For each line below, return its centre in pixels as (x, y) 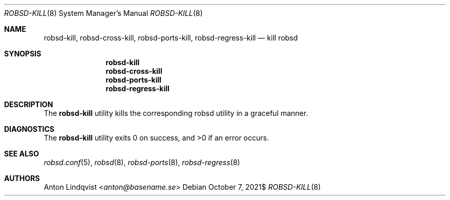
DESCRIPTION (29, 104)
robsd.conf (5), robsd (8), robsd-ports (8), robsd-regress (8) (142, 162)
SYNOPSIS (23, 54)
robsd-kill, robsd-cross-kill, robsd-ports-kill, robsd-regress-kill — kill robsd (171, 38)
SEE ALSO (22, 154)
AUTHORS (22, 178)
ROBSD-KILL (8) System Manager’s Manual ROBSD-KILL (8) (104, 13)
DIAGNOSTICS (29, 129)
